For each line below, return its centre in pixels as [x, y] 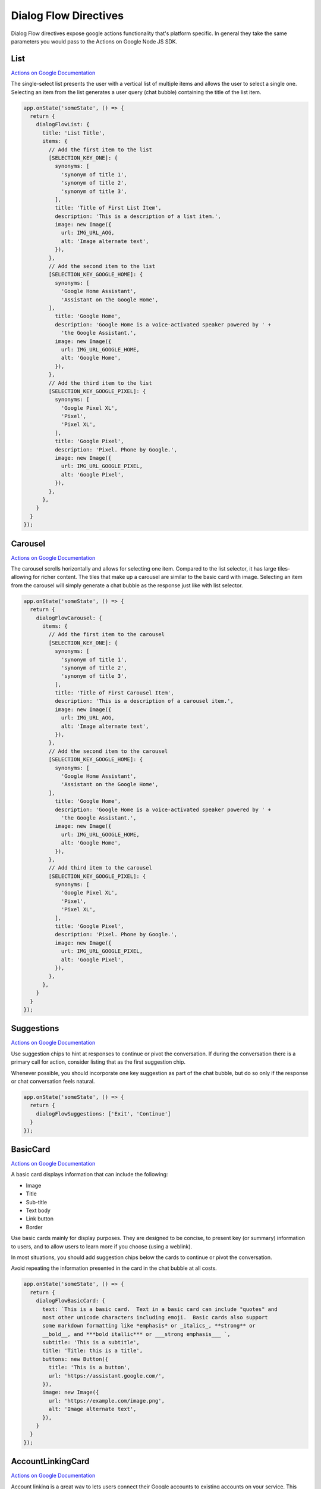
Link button [40, 1219]
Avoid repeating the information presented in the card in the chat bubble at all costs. [114, 1268]
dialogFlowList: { [63, 124]
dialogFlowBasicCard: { [70, 1301]
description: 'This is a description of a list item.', [138, 216]
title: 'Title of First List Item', [108, 208]
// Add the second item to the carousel [108, 751]
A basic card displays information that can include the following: [89, 1175]
